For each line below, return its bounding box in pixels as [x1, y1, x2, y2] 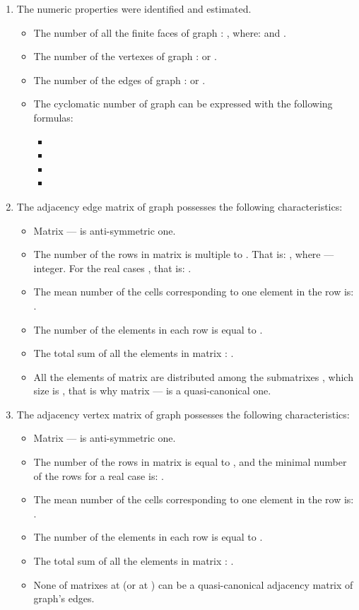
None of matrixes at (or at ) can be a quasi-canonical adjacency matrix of [33, 577, 353, 592]
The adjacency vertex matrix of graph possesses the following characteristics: [16, 406, 350, 421]
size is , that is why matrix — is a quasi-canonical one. [33, 383, 271, 398]
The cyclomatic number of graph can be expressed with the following [33, 96, 333, 111]
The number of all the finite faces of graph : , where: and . [33, 25, 286, 40]
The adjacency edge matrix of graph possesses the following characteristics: [16, 199, 343, 213]
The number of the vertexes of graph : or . [33, 49, 217, 64]
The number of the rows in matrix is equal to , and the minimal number [33, 454, 347, 469]
